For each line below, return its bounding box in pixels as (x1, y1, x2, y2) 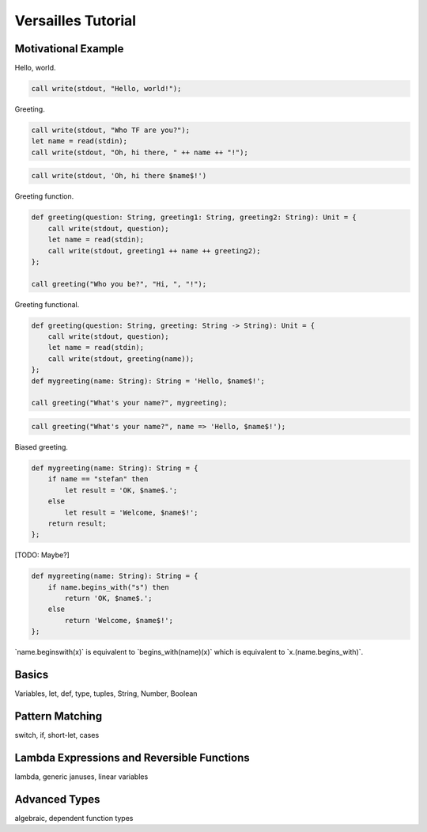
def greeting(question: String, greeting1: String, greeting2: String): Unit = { (31, 213, 357, 222)
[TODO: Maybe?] (14, 550, 70, 560)
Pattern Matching (14, 709, 103, 723)
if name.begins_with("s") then (47, 583, 169, 591)
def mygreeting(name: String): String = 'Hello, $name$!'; (31, 376, 265, 386)
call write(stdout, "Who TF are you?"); (31, 126, 190, 135)
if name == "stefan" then (47, 475, 149, 484)
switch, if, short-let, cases (14, 731, 100, 739)
